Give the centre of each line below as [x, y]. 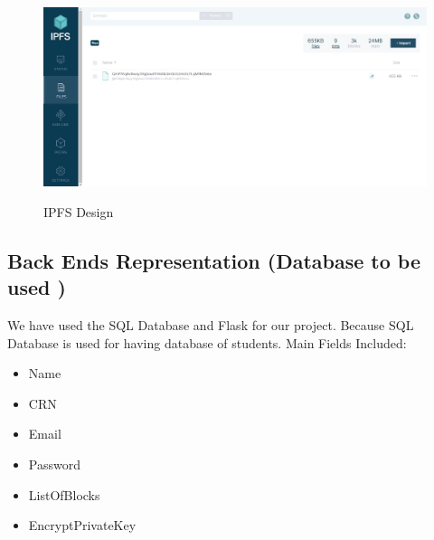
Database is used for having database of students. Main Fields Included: [207, 342]
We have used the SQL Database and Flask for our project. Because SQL [211, 325]
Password [54, 464]
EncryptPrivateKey [82, 525]
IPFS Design [79, 211]
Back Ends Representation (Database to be [214, 260]
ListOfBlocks [64, 494]
